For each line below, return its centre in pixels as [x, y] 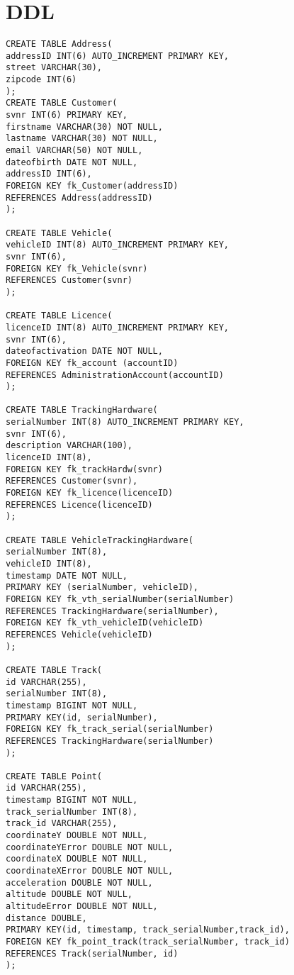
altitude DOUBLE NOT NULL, [69, 895]
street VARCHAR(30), [54, 68]
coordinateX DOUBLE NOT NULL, [77, 859]
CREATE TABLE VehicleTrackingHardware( [100, 540]
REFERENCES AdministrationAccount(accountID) [115, 375]
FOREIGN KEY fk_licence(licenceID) [90, 493]
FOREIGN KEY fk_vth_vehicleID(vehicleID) [105, 623]
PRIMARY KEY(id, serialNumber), [82, 717]
